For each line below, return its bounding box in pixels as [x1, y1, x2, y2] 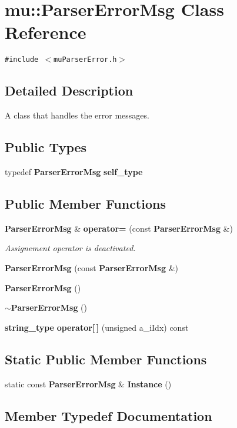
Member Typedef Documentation [5, 406, 212, 424]
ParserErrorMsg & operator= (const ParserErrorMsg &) [5, 222, 233, 234]
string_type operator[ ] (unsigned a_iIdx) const [5, 321, 189, 333]
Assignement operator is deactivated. [5, 242, 136, 254]
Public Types [5, 138, 87, 156]
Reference [5, 20, 86, 44]
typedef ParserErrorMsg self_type [5, 165, 143, 177]
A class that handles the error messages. [5, 109, 149, 121]
